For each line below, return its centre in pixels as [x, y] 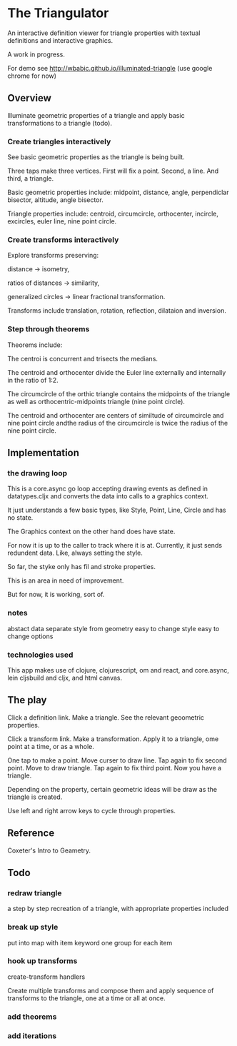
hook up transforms [42, 961]
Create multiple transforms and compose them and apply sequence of [111, 990]
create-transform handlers [46, 977]
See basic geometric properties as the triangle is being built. [96, 157]
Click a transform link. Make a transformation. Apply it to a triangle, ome [113, 739]
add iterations [32, 1035]
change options [30, 636]
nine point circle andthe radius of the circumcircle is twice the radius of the [118, 423]
